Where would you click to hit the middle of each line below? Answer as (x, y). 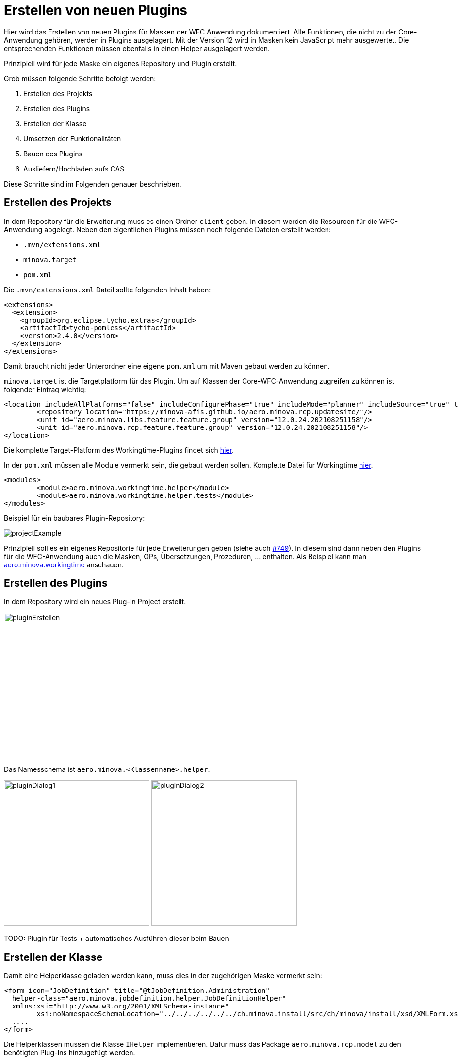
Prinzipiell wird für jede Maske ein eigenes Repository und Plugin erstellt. (121, 63)
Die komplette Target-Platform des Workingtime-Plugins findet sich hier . (119, 450)
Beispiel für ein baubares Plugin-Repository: (74, 518)
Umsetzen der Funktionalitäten (72, 138)
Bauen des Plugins (53, 154)
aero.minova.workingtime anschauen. (64, 564)
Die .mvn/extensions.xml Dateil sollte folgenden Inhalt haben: (107, 290)
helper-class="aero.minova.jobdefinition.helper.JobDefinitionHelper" (149, 999)
